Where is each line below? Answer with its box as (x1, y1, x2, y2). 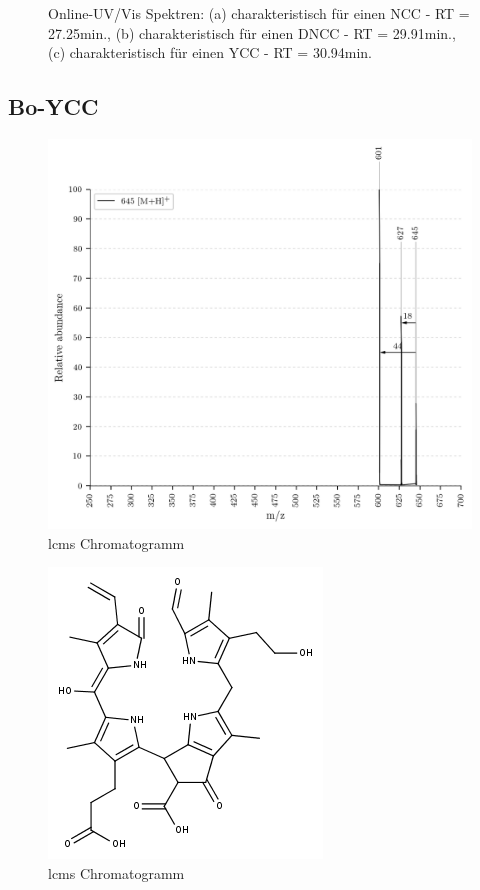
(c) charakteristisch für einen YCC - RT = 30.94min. (48, 42, 373, 63)
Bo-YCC (8, 91, 99, 122)
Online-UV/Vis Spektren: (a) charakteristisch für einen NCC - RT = (48, 3, 470, 23)
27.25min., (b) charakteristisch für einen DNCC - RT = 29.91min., (48, 22, 456, 43)
